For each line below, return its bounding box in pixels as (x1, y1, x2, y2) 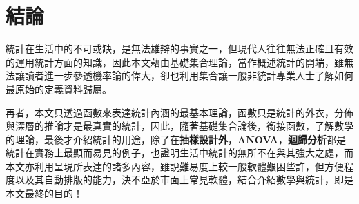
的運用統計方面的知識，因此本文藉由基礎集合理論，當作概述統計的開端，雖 (6, 54, 344, 69)
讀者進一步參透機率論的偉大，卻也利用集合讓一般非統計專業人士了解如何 (24, 68, 353, 83)
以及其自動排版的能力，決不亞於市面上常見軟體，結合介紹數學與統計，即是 (14, 172, 353, 187)
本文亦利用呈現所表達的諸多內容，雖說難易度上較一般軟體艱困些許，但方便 (6, 159, 344, 173)
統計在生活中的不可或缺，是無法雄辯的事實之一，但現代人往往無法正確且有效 (6, 41, 353, 56)
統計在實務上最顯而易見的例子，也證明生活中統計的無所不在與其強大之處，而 (6, 145, 353, 160)
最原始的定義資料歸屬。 (6, 81, 112, 96)
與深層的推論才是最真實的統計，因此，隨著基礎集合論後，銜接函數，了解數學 (6, 119, 353, 133)
